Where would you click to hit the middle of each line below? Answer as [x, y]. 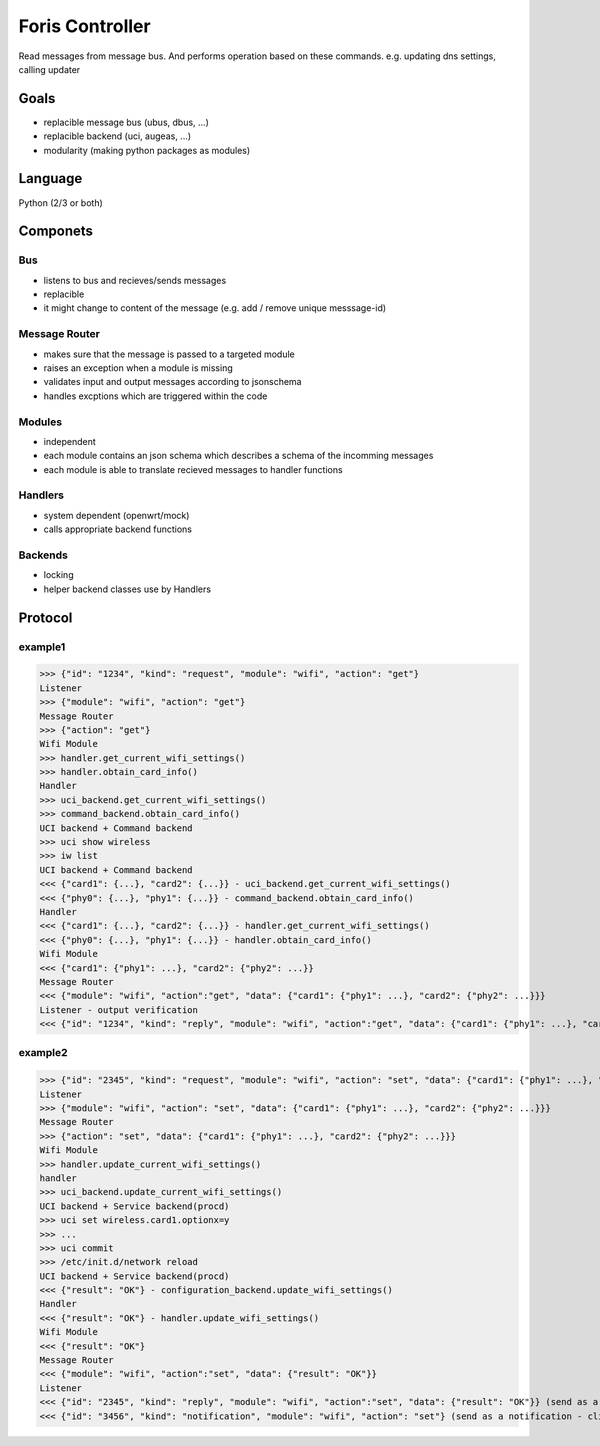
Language [50, 178]
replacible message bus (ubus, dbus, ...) [126, 122]
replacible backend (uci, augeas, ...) [117, 136]
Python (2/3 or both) [61, 202]
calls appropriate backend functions [117, 529]
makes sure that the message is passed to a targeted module [169, 354]
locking [58, 575]
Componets [56, 231]
